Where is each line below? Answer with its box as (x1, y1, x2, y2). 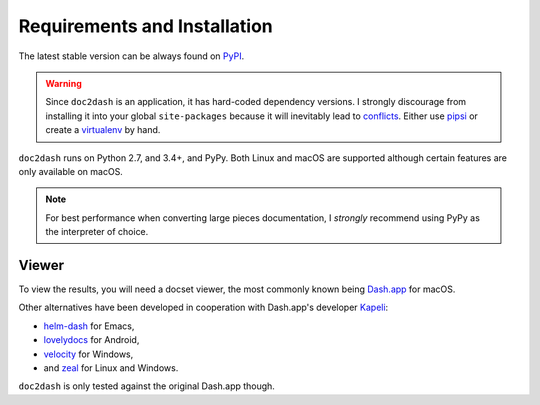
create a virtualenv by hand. (45, 124, 161, 136)
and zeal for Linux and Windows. (43, 361, 179, 374)
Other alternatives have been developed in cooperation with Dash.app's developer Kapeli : (18, 301, 389, 314)
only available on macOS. (18, 165, 124, 177)
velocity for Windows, (43, 348, 134, 360)
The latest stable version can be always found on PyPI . (18, 50, 245, 62)
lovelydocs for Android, (43, 334, 140, 346)
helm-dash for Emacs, (43, 320, 135, 332)
